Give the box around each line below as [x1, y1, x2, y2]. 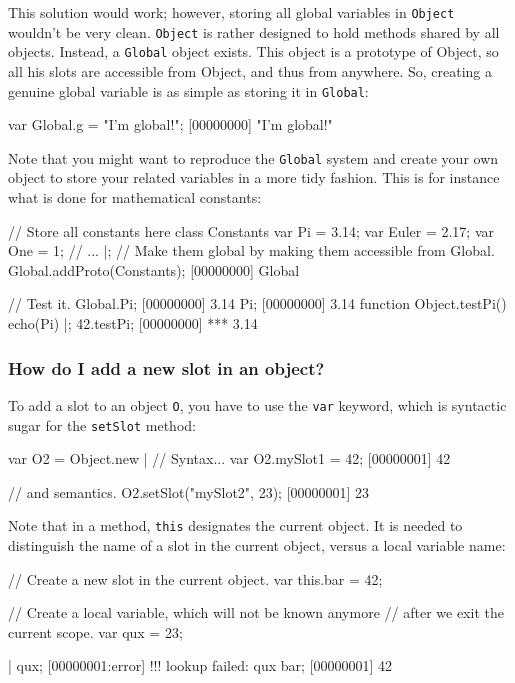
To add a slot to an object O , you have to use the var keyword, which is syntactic [8, 394, 507, 415]
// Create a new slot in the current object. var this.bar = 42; [8, 568, 383, 589]
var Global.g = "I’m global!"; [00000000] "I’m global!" [8, 114, 333, 135]
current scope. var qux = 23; [8, 621, 183, 642]
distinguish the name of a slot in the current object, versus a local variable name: [8, 535, 506, 555]
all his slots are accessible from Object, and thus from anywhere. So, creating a [8, 60, 493, 81]
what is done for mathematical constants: [8, 187, 262, 208]
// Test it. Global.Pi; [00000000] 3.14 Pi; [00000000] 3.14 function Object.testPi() [8, 293, 507, 314]
